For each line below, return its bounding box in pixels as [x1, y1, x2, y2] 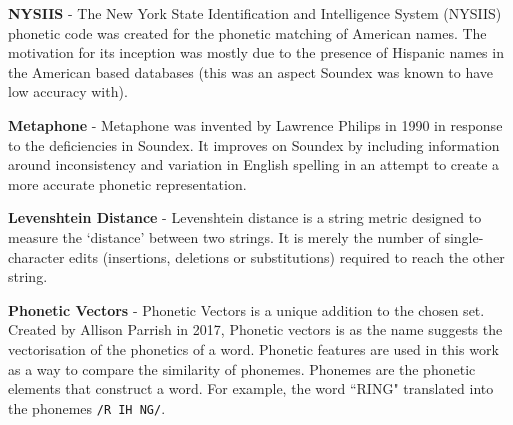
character [8, 246, 65, 267]
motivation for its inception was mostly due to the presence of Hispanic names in [8, 42, 504, 63]
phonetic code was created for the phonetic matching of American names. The [8, 22, 487, 43]
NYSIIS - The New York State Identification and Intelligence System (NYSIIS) [8, 3, 502, 23]
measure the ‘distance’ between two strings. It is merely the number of [8, 226, 440, 247]
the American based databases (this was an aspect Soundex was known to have [8, 61, 494, 82]
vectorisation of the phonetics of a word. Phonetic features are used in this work [8, 338, 499, 359]
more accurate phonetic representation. [8, 173, 247, 194]
